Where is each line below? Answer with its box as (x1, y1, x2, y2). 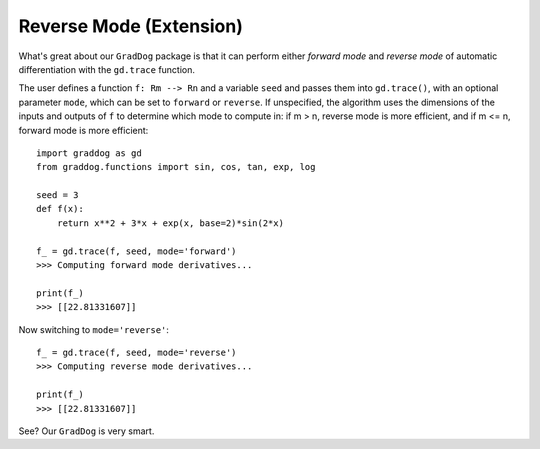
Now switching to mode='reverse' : (18, 323, 170, 335)
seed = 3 (36, 190, 79, 201)
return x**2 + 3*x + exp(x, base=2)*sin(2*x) (56, 217, 285, 229)
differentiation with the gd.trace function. (18, 63, 195, 75)
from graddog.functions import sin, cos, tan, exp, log (36, 161, 316, 173)
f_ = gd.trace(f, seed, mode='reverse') (36, 346, 237, 358)
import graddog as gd (36, 147, 142, 159)
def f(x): (36, 203, 84, 215)
